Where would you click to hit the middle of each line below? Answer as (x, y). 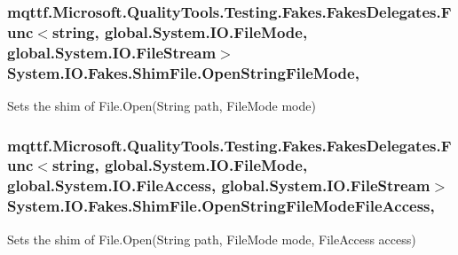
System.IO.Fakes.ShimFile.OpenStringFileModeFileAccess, (221, 206)
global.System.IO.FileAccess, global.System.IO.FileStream (219, 185)
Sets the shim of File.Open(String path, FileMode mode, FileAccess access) (212, 239)
